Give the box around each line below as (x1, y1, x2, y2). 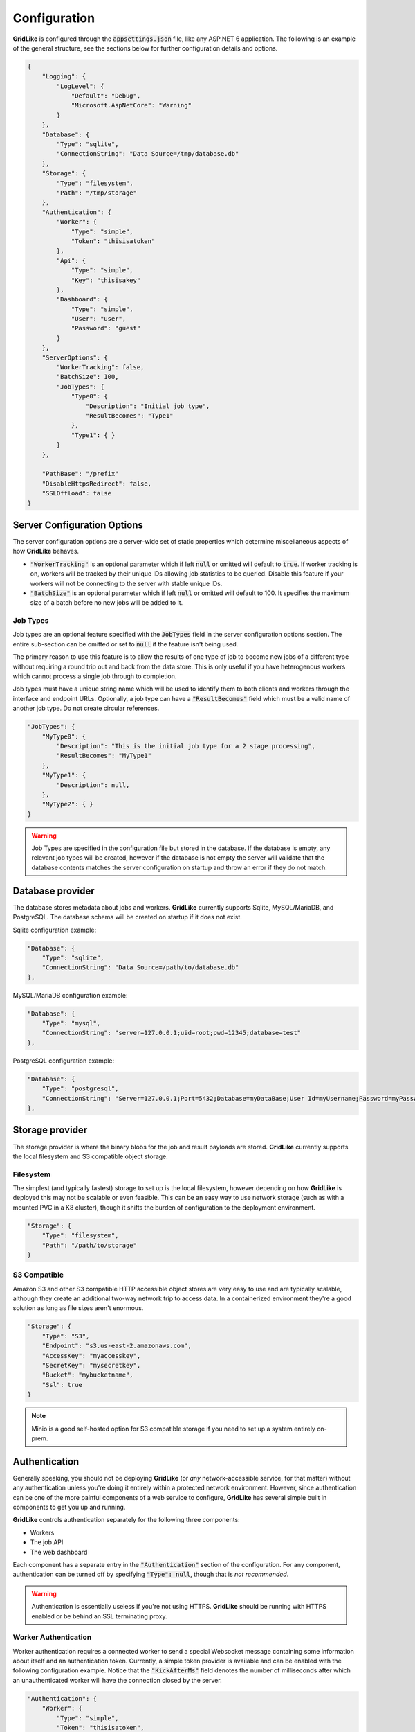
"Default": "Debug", (71, 92, 141, 100)
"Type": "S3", (41, 1332, 90, 1340)
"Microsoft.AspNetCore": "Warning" (71, 101, 192, 109)
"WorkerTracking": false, (56, 364, 145, 371)
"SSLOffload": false (41, 489, 112, 497)
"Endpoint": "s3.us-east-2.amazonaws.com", (41, 1342, 192, 1350)
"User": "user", (71, 315, 127, 323)
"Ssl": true (41, 1381, 83, 1388)
